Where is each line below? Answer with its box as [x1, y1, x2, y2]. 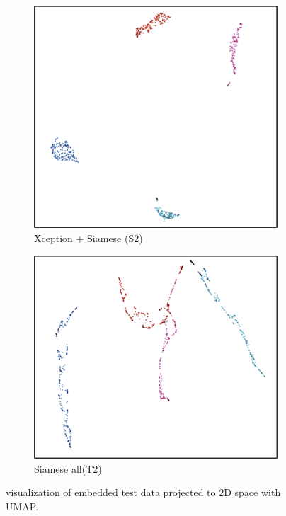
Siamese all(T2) [34, 461, 102, 476]
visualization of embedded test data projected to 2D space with [6, 485, 281, 500]
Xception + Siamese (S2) [34, 230, 143, 245]
